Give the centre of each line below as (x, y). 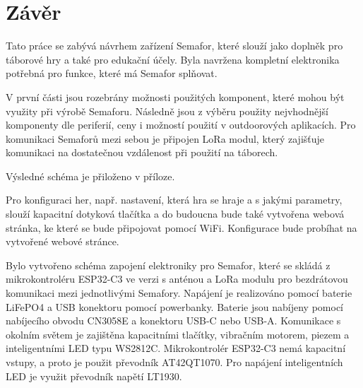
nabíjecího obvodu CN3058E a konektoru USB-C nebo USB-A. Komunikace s (173, 321)
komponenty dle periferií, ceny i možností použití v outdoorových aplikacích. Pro (181, 125)
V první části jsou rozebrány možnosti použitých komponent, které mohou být (175, 96)
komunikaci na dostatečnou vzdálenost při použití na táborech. (142, 152)
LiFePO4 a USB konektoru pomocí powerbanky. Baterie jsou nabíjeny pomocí (174, 306)
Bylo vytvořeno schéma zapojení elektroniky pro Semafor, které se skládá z (168, 265)
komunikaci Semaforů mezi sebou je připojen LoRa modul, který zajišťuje (165, 138)
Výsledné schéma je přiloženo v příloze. (90, 176)
